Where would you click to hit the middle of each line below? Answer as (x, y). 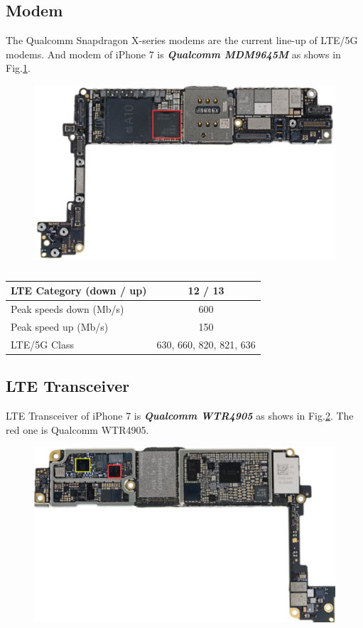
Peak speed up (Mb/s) (60, 327)
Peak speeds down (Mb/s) (67, 309)
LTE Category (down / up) (79, 291)
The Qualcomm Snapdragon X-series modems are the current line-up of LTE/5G (182, 40)
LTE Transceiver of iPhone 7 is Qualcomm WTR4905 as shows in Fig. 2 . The (180, 416)
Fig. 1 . (18, 68)
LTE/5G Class (42, 344)
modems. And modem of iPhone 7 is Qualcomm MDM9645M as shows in (173, 54)
